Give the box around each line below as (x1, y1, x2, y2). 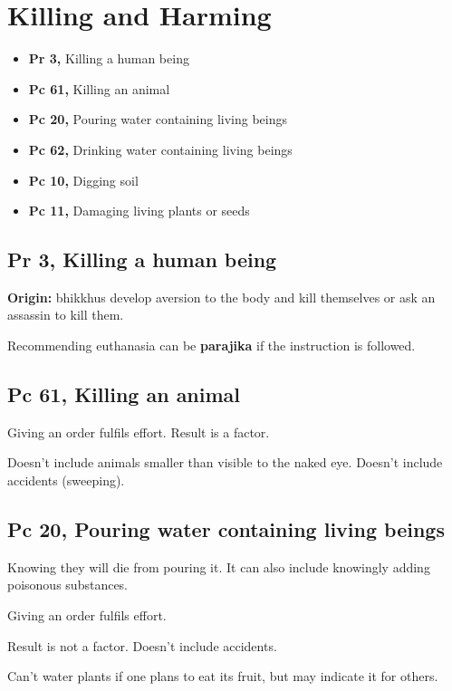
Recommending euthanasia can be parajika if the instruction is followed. (7, 336, 416, 355)
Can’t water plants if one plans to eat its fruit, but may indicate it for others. (7, 667, 438, 686)
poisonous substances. (7, 575, 128, 594)
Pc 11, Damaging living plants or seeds (28, 201, 250, 220)
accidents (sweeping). (7, 471, 125, 490)
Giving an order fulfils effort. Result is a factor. (7, 422, 270, 441)
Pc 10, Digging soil (28, 170, 139, 189)
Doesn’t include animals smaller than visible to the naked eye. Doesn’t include (7, 453, 443, 472)
